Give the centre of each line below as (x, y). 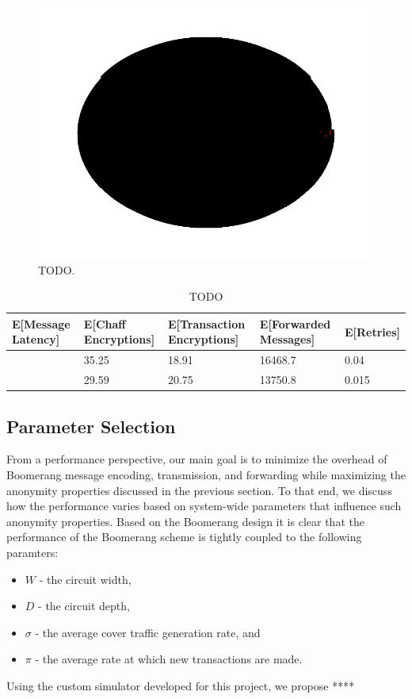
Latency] (36, 339)
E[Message (41, 323)
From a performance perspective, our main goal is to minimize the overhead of (197, 459)
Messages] (287, 339)
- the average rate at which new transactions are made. (169, 659)
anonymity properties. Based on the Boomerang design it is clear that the (185, 521)
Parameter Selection (91, 426)
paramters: (32, 552)
